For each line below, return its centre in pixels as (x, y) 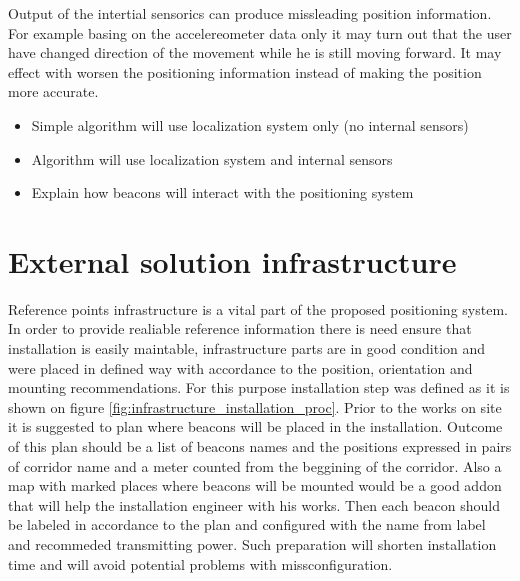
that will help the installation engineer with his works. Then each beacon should (254, 504)
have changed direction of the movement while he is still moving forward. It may (255, 52)
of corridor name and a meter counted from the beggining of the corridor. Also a (255, 465)
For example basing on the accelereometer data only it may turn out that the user (260, 32)
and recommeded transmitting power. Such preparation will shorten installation (252, 544)
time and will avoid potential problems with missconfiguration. (200, 563)
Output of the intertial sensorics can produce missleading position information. (250, 13)
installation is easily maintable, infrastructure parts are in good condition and (247, 348)
